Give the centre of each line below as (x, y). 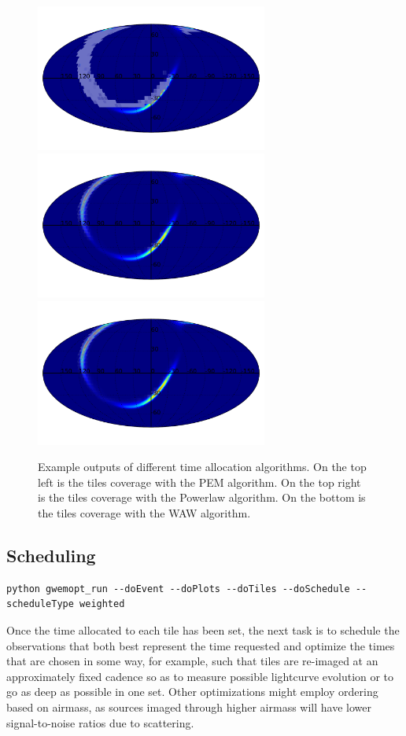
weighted (102, 604)
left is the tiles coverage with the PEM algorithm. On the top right (199, 482)
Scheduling (51, 555)
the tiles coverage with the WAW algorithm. (144, 513)
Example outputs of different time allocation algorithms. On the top (202, 467)
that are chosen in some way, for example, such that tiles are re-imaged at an (192, 661)
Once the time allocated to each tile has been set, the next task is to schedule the (203, 629)
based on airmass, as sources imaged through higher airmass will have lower (189, 707)
